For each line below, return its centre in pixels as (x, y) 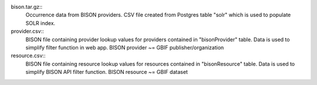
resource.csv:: (28, 56)
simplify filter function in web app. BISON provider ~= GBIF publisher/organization (125, 47)
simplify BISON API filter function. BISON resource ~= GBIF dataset (107, 72)
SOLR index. (41, 23)
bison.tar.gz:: (27, 7)
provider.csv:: (27, 31)
